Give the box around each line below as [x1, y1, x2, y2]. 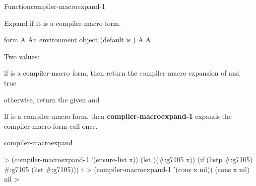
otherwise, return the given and [4, 94, 100, 104]
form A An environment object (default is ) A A [4, 34, 151, 45]
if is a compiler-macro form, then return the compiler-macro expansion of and [4, 68, 240, 78]
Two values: [4, 51, 40, 61]
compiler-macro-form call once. [4, 120, 98, 131]
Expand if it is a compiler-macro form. [4, 17, 121, 28]
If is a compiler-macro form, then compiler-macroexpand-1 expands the [4, 111, 232, 121]
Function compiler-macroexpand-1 [4, 1, 106, 11]
